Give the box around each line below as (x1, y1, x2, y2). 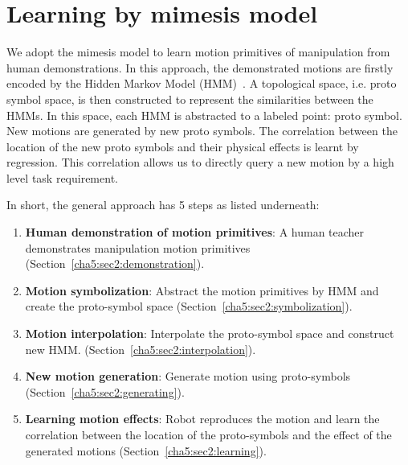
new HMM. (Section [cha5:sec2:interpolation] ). (25, 340, 256, 357)
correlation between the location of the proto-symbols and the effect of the (25, 426, 392, 442)
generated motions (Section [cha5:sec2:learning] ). (25, 442, 267, 459)
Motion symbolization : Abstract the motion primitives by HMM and (25, 282, 379, 298)
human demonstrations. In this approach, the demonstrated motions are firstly (6, 59, 394, 76)
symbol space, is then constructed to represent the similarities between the (6, 90, 373, 107)
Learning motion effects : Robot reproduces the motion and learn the (25, 410, 380, 427)
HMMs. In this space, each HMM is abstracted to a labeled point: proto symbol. (6, 106, 402, 123)
